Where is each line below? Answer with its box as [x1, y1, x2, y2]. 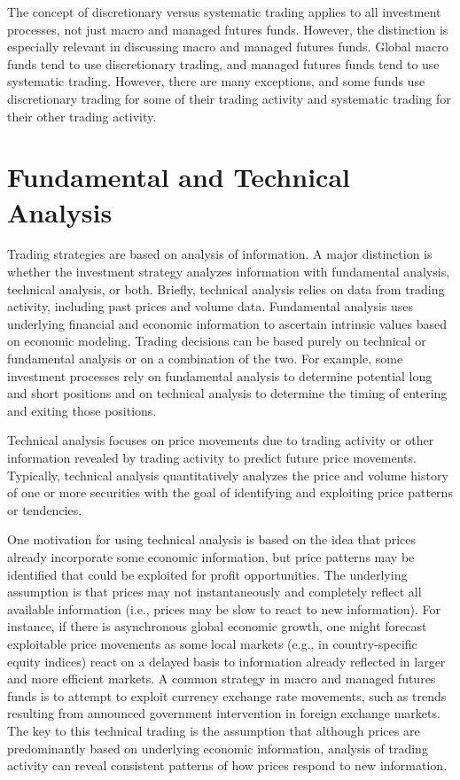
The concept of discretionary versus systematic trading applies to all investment [7, 3, 441, 20]
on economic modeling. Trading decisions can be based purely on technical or [7, 331, 426, 350]
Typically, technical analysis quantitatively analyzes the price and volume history [7, 465, 448, 484]
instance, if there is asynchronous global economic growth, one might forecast [7, 617, 427, 636]
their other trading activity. [7, 106, 157, 125]
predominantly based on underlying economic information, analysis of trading [7, 738, 428, 757]
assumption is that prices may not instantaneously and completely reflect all [7, 582, 422, 601]
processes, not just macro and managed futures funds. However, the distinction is [7, 19, 448, 38]
